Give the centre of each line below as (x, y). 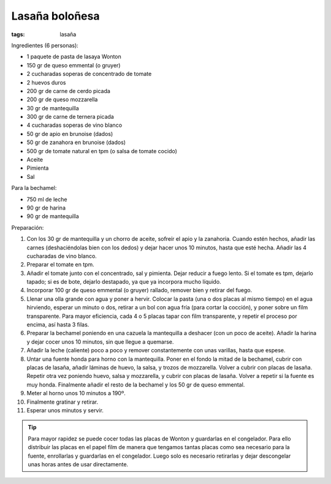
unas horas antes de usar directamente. (78, 464)
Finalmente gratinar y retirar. (62, 402)
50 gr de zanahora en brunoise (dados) (76, 142)
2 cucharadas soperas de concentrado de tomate (89, 74)
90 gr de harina (46, 208)
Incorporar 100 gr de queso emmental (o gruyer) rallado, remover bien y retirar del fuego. (139, 290)
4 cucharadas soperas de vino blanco (74, 125)
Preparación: (28, 227)
